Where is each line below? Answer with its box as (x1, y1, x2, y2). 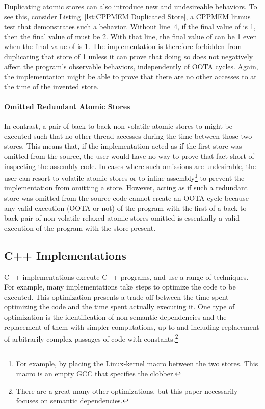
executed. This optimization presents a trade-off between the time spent (4, 291, 229, 302)
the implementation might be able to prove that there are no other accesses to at (4, 71, 257, 82)
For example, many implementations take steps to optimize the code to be (4, 281, 236, 292)
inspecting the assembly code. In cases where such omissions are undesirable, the (4, 160, 256, 171)
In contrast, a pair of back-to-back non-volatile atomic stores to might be (4, 121, 232, 131)
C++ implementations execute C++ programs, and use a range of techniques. (4, 271, 249, 282)
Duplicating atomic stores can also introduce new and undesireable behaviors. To (4, 1, 257, 11)
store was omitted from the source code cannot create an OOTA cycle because (4, 192, 249, 203)
